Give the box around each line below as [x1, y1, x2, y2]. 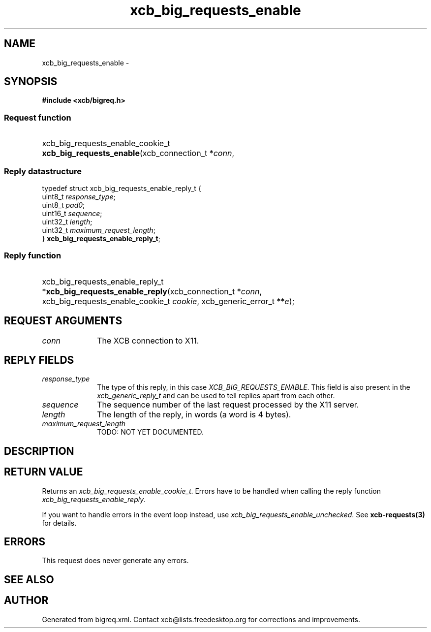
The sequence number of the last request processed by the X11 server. [97, 400, 359, 410]
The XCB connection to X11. [97, 335, 199, 346]
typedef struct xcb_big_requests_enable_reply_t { [42, 184, 201, 192]
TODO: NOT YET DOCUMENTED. [97, 428, 204, 437]
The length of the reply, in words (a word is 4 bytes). [97, 410, 291, 420]
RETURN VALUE [4, 466, 83, 478]
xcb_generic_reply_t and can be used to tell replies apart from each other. [97, 391, 335, 400]
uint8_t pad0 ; [42, 200, 85, 209]
